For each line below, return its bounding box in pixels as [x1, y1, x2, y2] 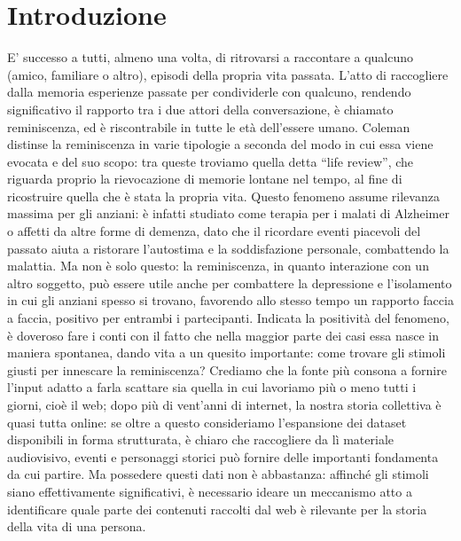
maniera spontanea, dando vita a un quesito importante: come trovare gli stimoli [7, 343, 446, 362]
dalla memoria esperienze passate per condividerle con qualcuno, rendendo [7, 82, 411, 101]
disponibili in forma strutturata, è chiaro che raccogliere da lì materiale [7, 430, 395, 449]
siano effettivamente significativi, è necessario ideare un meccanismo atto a [7, 482, 412, 500]
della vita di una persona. [7, 517, 146, 536]
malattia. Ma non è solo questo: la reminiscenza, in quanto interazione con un [7, 256, 429, 275]
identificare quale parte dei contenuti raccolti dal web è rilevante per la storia [7, 499, 427, 518]
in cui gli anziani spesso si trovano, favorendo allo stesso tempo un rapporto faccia [7, 291, 454, 310]
